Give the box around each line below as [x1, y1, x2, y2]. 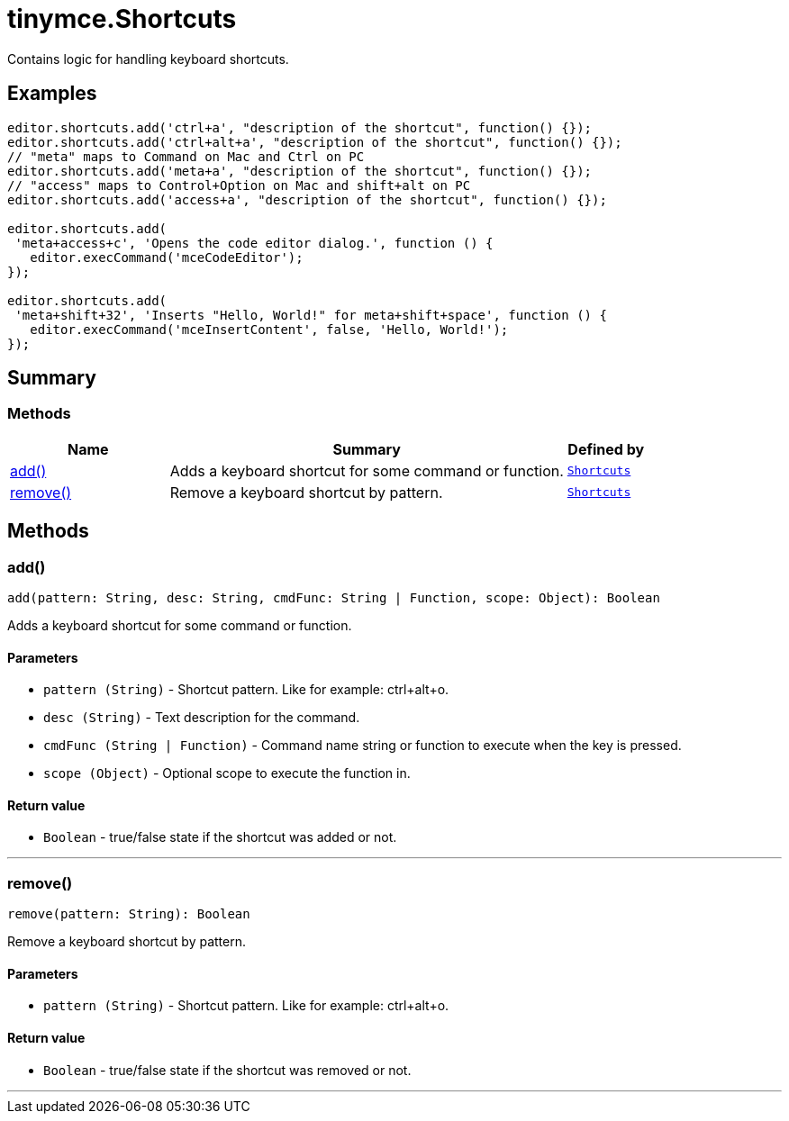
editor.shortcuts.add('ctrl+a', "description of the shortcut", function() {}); [7, 120, 593, 135]
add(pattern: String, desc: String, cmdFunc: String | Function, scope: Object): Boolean [7, 591, 660, 606]
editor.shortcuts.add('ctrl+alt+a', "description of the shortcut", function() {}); [7, 134, 622, 149]
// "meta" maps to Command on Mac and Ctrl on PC [7, 149, 365, 164]
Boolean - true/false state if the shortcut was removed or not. [43, 1062, 412, 1078]
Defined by [567, 439, 645, 458]
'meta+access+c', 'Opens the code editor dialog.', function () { [14, 235, 494, 250]
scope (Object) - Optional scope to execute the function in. [43, 765, 411, 782]
